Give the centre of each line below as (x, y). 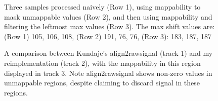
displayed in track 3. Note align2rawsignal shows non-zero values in (108, 73)
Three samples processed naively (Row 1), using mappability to (102, 7)
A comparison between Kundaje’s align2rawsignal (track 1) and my (108, 53)
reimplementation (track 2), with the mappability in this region (102, 63)
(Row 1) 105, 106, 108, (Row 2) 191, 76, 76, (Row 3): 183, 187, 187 (108, 36)
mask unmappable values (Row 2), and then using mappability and (108, 16)
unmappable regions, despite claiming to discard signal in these (102, 83)
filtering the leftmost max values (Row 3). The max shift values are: (110, 26)
